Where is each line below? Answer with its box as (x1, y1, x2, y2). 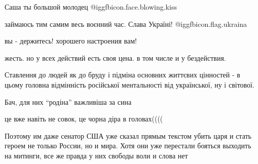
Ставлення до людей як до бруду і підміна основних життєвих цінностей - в (5, 69, 240, 80)
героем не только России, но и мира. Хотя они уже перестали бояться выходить (5, 140, 251, 151)
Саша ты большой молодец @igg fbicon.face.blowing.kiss (5, 2, 177, 12)
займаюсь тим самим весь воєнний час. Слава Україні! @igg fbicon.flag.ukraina (5, 18, 247, 29)
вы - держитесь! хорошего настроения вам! (5, 35, 137, 46)
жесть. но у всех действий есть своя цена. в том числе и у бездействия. (5, 52, 226, 63)
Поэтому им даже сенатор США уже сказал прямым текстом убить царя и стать (5, 130, 251, 141)
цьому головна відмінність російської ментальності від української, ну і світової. (5, 79, 254, 90)
